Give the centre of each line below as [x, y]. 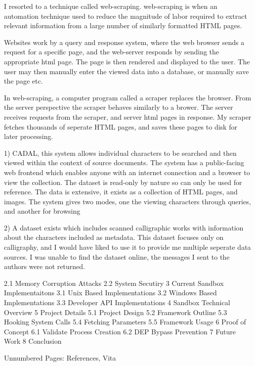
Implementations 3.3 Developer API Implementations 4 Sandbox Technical [117, 302]
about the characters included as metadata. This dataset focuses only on [114, 237]
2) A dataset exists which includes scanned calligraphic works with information [124, 227]
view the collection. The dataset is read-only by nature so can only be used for [123, 182]
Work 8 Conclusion [33, 341]
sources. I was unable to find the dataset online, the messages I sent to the [117, 256]
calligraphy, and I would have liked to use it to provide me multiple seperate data [127, 247]
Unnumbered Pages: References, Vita [60, 358]
